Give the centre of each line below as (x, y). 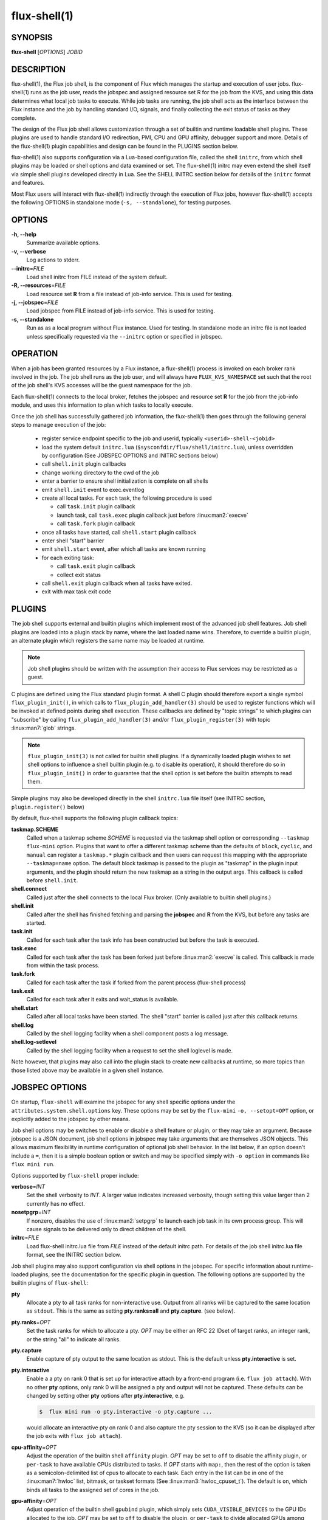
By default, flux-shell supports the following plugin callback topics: (95, 818)
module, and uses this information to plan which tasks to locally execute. (102, 405)
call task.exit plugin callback (96, 566)
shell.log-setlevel (34, 1042)
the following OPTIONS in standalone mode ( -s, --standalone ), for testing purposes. (121, 202)
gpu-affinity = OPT (34, 1501)
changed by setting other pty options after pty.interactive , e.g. (105, 1395)
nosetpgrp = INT (31, 1212)
